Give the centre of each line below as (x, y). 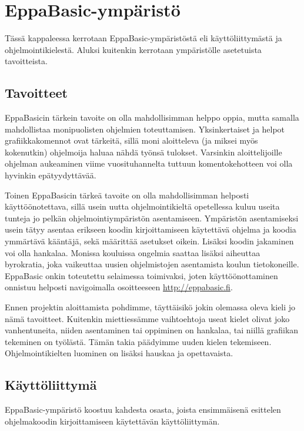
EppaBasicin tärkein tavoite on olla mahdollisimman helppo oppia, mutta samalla (152, 117)
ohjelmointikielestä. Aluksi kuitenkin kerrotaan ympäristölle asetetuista (133, 49)
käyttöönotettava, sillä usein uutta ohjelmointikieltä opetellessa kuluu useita (142, 206)
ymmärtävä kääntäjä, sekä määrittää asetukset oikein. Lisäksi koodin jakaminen (149, 241)
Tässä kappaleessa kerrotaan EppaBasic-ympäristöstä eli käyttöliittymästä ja (143, 38)
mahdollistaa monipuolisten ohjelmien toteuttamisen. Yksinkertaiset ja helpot (145, 129)
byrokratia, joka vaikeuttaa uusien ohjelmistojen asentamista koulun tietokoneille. (152, 264)
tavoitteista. (26, 61)
